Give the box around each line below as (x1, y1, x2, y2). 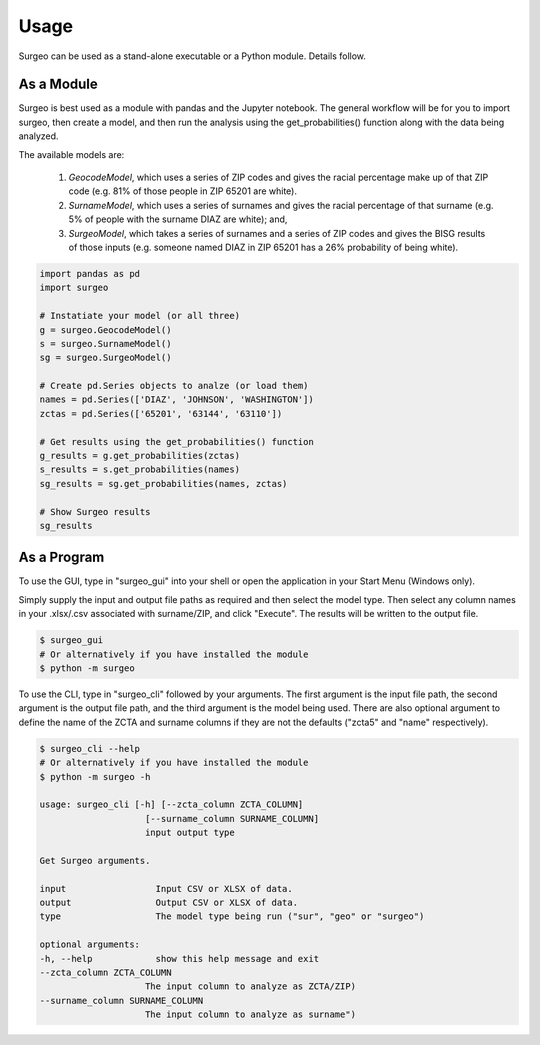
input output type (145, 827, 235, 839)
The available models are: (18, 148, 125, 160)
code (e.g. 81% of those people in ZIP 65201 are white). (68, 185, 297, 197)
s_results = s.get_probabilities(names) (39, 464, 240, 475)
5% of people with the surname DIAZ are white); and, (68, 213, 288, 225)
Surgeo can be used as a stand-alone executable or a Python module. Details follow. (18, 50, 367, 62)
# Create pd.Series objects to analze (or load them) (39, 380, 309, 392)
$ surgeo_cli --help (39, 743, 140, 754)
